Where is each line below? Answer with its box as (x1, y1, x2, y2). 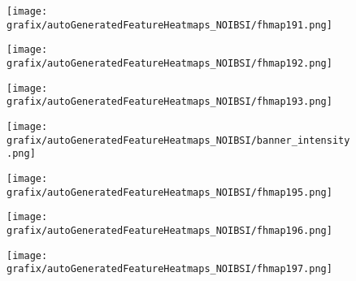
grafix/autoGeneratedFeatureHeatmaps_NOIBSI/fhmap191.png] (7, 19, 332, 31)
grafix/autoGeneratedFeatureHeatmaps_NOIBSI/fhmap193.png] (7, 96, 332, 108)
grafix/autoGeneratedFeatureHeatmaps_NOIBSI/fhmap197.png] (7, 263, 332, 275)
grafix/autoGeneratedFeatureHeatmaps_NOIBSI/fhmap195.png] (7, 186, 332, 198)
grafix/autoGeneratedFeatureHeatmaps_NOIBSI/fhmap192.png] (7, 57, 332, 69)
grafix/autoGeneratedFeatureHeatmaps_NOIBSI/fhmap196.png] (7, 224, 332, 236)
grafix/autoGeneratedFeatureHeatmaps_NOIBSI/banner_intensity (7, 134, 350, 146)
